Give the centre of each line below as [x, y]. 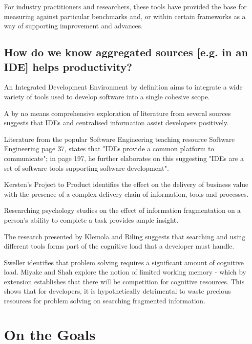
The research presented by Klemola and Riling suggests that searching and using [125, 236]
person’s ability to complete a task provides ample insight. [91, 219]
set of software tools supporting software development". [86, 168]
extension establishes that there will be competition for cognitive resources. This [124, 281]
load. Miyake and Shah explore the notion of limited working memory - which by [125, 272]
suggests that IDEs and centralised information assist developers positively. [116, 123]
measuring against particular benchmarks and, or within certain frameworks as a [125, 16]
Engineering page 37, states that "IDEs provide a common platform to [109, 149]
